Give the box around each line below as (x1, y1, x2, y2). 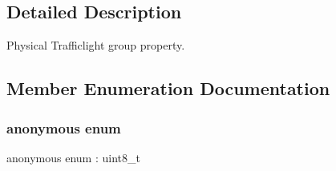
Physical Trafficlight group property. (6, 37, 185, 54)
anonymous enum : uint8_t (6, 149, 140, 165)
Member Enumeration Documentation (6, 76, 330, 101)
